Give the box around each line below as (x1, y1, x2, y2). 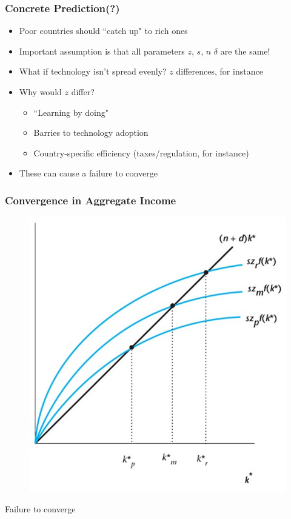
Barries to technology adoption (33, 126, 149, 139)
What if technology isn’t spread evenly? (19, 65, 167, 78)
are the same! (220, 44, 270, 57)
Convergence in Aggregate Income (5, 192, 176, 207)
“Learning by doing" (33, 105, 109, 118)
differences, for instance (176, 65, 263, 78)
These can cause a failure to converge (19, 167, 158, 179)
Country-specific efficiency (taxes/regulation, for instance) (33, 146, 249, 159)
